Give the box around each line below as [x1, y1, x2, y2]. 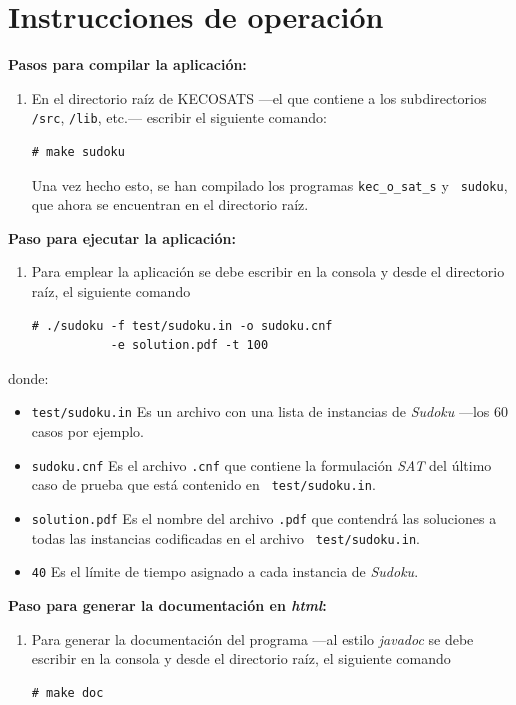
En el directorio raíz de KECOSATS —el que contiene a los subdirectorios [31, 87, 487, 108]
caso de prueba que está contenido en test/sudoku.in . [31, 474, 376, 495]
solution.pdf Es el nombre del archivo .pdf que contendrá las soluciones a [31, 507, 497, 528]
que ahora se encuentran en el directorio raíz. [31, 194, 309, 215]
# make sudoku [31, 144, 125, 159]
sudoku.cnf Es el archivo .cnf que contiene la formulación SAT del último [31, 454, 492, 475]
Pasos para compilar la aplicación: [8, 54, 247, 75]
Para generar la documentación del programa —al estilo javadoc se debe [31, 628, 474, 649]
